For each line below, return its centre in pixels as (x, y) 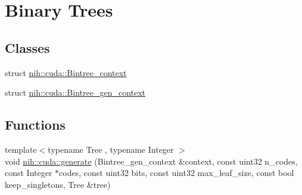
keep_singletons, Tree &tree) (58, 184)
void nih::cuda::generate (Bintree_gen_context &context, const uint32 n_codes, (151, 161)
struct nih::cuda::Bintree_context (66, 72)
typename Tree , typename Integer (111, 149)
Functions (35, 125)
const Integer (29, 173)
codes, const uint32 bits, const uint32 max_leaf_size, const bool (177, 173)
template (21, 149)
